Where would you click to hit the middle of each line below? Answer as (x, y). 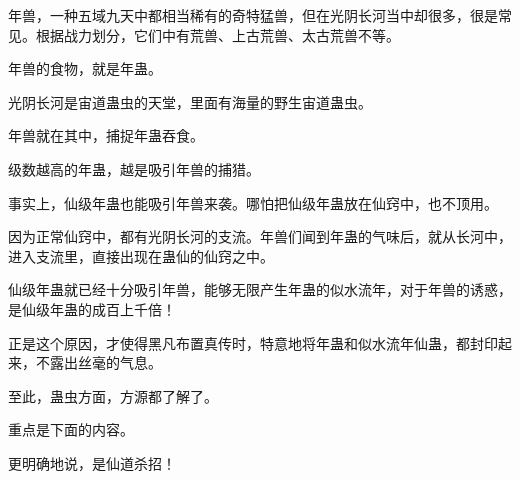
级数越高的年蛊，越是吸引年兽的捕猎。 (134, 168)
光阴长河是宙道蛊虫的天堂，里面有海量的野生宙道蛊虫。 (190, 101)
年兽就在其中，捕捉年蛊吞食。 (106, 135)
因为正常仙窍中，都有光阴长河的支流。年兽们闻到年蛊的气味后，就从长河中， (260, 236)
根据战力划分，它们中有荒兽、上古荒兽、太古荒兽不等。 (217, 34)
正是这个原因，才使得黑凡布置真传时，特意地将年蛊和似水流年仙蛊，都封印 (253, 342)
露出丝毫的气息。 (105, 362)
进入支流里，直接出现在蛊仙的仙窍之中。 (141, 255)
